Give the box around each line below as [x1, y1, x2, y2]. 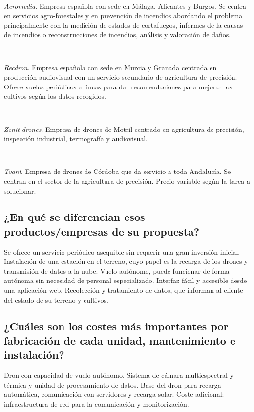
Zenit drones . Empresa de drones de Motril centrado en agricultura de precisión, [4, 124, 244, 134]
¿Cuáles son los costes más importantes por [4, 318, 229, 333]
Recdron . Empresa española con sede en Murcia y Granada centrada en [4, 62, 217, 72]
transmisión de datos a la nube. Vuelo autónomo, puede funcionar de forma [4, 265, 230, 276]
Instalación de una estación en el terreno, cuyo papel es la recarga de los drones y [4, 256, 248, 266]
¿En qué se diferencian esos [4, 209, 145, 224]
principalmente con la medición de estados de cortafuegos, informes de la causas [4, 20, 243, 30]
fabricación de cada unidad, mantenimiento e [4, 333, 236, 348]
